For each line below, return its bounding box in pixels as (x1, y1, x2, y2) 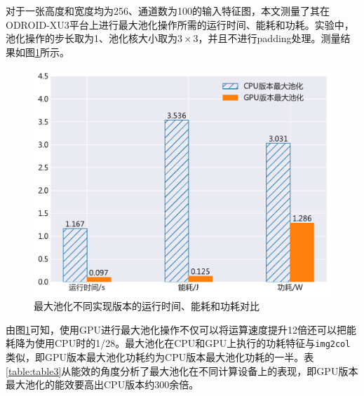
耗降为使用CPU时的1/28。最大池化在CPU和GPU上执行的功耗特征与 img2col (6, 336, 351, 350)
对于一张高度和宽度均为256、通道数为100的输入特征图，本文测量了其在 (6, 4, 330, 18)
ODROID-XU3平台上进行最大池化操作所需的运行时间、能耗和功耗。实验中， (6, 17, 354, 32)
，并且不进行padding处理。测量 (198, 31, 341, 46)
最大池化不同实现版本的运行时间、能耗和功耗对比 (34, 299, 259, 313)
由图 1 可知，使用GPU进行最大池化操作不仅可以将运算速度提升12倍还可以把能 (6, 322, 357, 336)
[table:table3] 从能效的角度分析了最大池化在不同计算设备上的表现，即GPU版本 (6, 363, 358, 378)
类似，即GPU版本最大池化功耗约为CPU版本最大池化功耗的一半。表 (6, 350, 314, 364)
